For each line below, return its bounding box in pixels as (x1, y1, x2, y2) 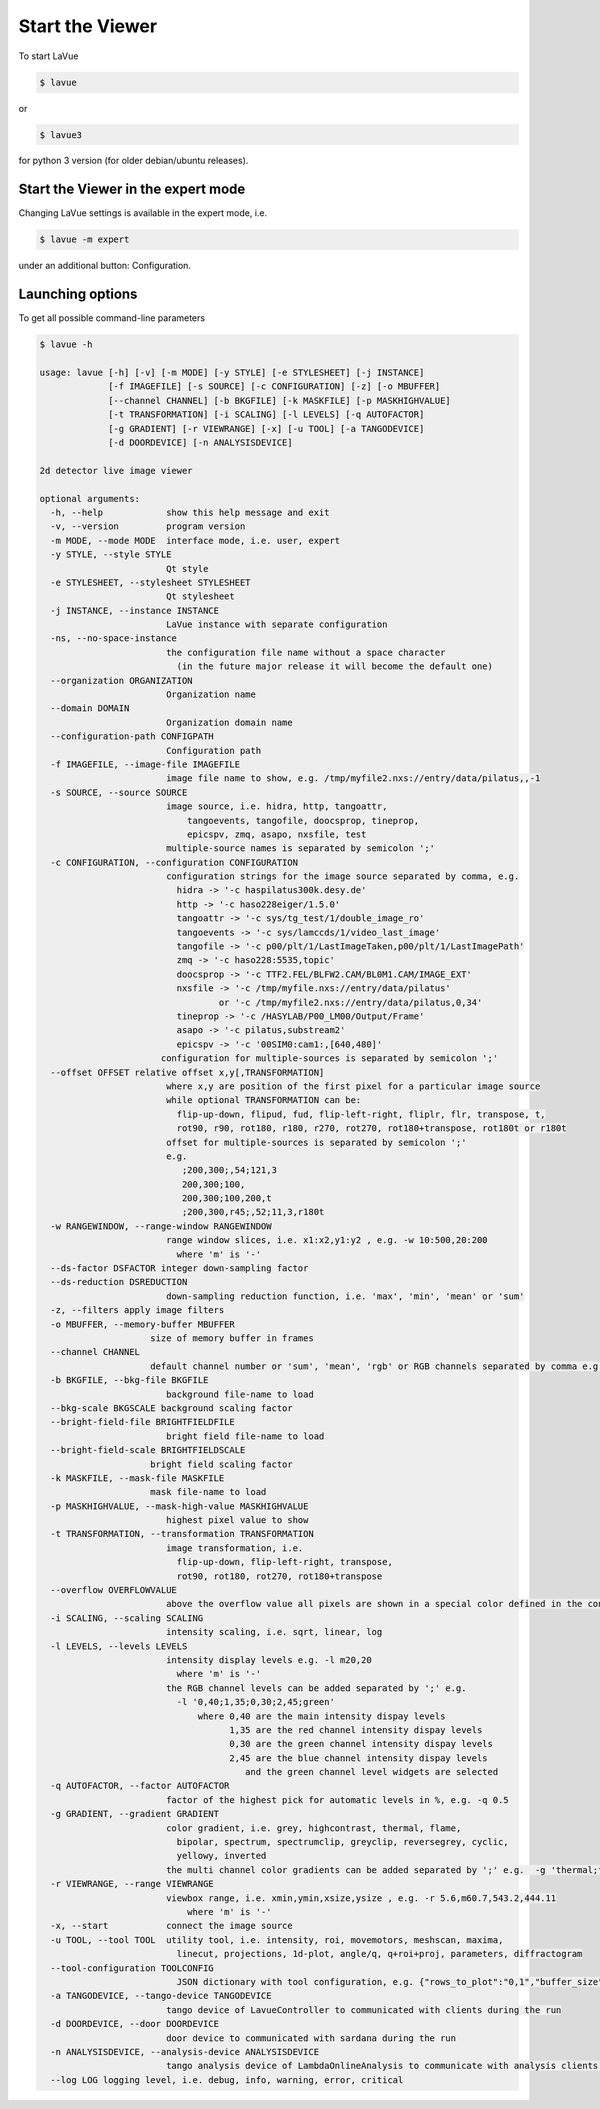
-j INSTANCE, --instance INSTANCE (50, 605, 220, 616)
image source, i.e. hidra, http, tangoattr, (165, 801, 388, 812)
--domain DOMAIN (50, 703, 130, 714)
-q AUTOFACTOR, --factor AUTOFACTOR (50, 1780, 230, 1792)
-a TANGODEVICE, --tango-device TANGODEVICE (50, 1990, 272, 2002)
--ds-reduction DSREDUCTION (50, 1276, 188, 1288)
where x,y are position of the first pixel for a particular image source (165, 1080, 541, 1092)
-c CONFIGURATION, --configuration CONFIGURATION (50, 856, 299, 868)
